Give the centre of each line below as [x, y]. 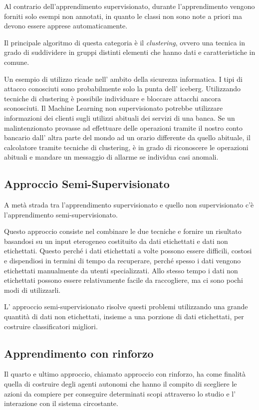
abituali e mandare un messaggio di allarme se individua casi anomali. [111, 157]
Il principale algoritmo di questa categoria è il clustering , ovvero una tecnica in [125, 42]
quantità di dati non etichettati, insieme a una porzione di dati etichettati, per [124, 316]
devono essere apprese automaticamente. [66, 26]
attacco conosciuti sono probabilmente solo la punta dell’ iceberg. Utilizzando [122, 89]
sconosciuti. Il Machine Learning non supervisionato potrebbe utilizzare [114, 108]
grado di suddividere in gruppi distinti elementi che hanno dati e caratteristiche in [130, 52]
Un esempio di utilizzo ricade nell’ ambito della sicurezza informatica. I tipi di [123, 79]
